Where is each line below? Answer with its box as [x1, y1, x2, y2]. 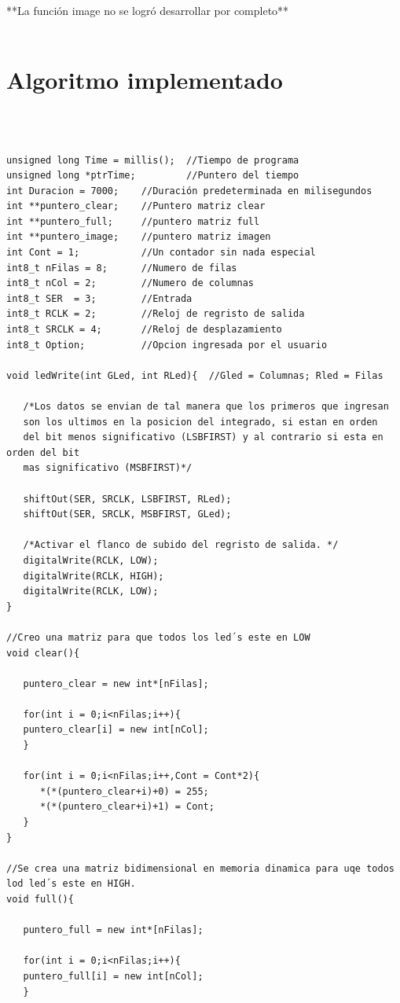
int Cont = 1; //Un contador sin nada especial [6, 247, 316, 259]
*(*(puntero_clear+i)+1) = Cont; [39, 801, 215, 813]
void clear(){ [6, 647, 80, 659]
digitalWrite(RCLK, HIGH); [23, 570, 164, 582]
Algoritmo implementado [6, 64, 283, 96]
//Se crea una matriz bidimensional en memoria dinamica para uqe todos [6, 862, 394, 874]
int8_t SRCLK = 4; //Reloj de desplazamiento [6, 324, 282, 336]
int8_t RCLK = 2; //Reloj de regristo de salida [6, 308, 305, 320]
